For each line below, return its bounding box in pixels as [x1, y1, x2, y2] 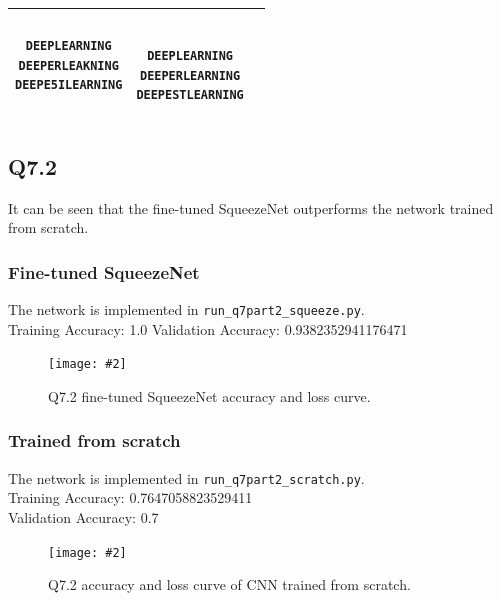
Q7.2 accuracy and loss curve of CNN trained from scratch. [48, 574, 411, 595]
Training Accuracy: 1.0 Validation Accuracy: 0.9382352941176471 [8, 318, 408, 339]
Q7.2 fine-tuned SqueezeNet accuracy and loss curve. [48, 385, 371, 406]
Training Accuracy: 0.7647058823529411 [8, 487, 253, 508]
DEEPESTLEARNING [136, 88, 244, 103]
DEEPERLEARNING [139, 68, 241, 83]
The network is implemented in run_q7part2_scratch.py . [8, 467, 365, 488]
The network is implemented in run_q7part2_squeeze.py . [8, 298, 365, 319]
